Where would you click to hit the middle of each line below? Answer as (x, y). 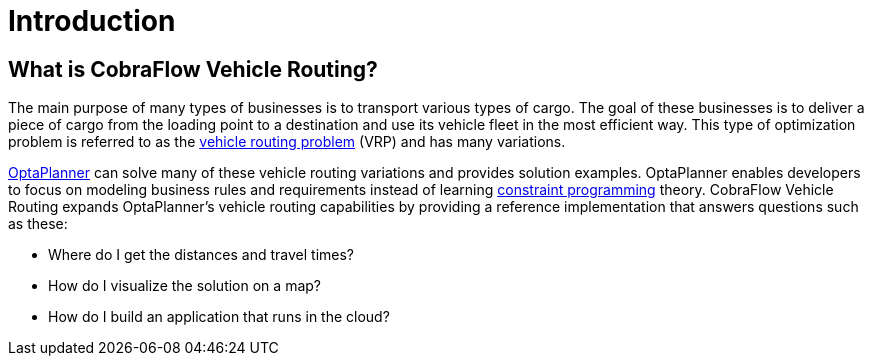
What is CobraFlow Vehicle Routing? (193, 69)
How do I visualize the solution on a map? (184, 286)
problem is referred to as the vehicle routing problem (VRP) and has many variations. (287, 142)
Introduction (92, 21)
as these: (38, 224)
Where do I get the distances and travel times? (201, 255)
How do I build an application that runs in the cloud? (219, 317)
